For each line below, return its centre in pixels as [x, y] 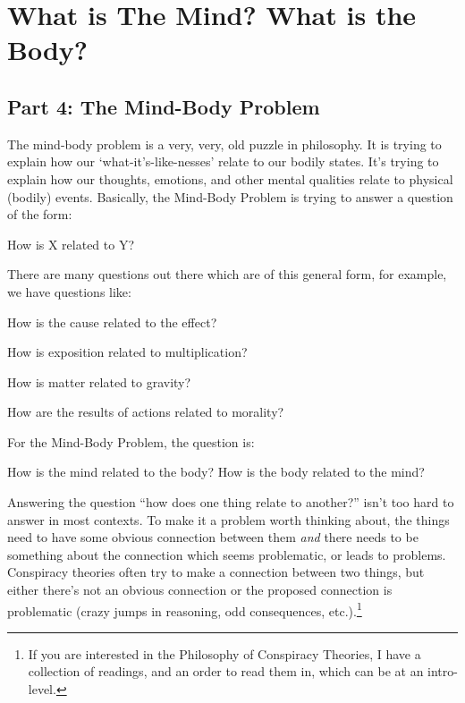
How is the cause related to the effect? [112, 322]
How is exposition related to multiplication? [127, 352]
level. [42, 689]
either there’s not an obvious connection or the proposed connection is [200, 590]
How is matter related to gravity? [99, 381]
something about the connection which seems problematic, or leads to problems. [227, 554]
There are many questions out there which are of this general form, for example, [227, 274]
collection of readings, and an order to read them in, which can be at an [226, 671]
